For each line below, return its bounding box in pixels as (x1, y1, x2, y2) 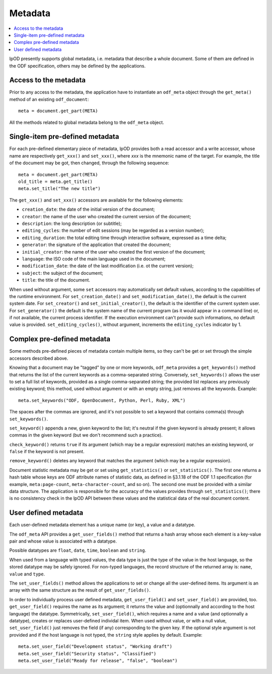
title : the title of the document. (22, 277, 91, 283)
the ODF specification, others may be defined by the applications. (9, 63, 146, 69)
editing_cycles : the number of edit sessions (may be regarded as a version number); (22, 227, 205, 233)
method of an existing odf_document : (9, 96, 89, 102)
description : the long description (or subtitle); (22, 220, 122, 226)
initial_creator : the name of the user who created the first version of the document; (22, 249, 206, 255)
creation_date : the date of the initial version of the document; (22, 206, 155, 212)
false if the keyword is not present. (9, 449, 85, 455)
